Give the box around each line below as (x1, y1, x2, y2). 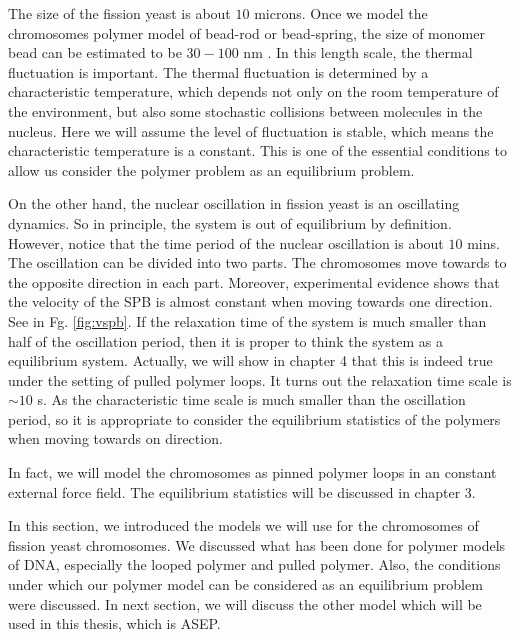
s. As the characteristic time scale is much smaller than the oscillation (37, 389, 466, 410)
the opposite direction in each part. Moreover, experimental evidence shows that (8, 271, 500, 292)
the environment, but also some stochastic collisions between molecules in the (8, 100, 483, 121)
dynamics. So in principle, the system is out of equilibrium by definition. (8, 212, 452, 233)
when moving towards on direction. (8, 428, 223, 449)
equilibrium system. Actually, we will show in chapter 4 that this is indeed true (8, 350, 493, 371)
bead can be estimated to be (8, 42, 182, 63)
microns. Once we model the (254, 3, 428, 23)
